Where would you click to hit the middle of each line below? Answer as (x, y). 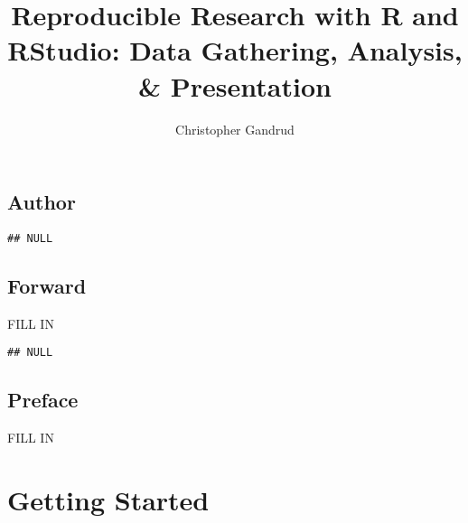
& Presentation (235, 85)
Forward (47, 285)
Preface (43, 400)
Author (42, 202)
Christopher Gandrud (235, 129)
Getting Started (108, 500)
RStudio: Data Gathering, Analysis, (235, 50)
